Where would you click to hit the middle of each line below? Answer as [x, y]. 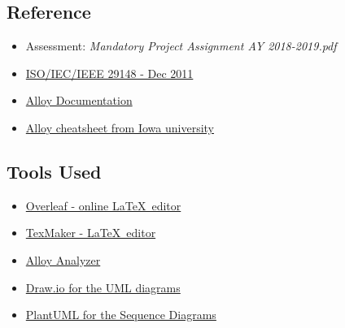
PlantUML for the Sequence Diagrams [121, 315]
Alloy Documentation [79, 100]
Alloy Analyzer [63, 259]
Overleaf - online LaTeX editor [103, 205]
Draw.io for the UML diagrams [103, 287]
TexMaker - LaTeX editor [91, 233]
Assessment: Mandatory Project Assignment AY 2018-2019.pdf [181, 46]
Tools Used [54, 171]
